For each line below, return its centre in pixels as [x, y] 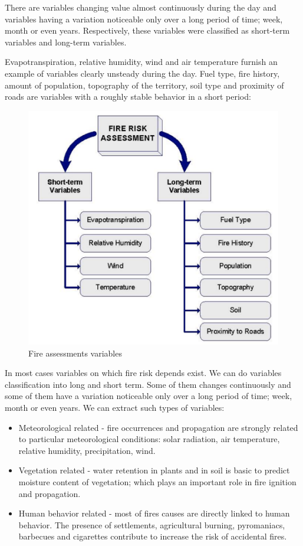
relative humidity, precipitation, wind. [87, 450]
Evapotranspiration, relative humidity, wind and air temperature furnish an [141, 62]
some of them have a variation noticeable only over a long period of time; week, [149, 396]
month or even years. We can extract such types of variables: [115, 408]
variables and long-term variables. [66, 42]
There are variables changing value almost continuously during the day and [141, 7]
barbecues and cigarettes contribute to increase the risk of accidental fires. [153, 536]
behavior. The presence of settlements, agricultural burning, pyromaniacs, [152, 524]
